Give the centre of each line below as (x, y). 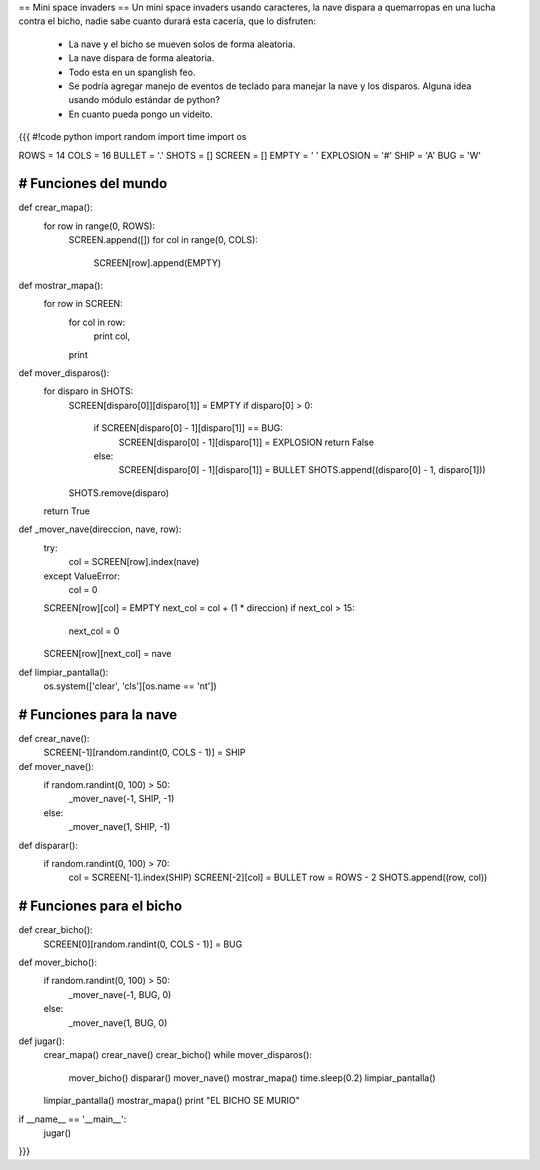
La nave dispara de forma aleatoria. (141, 58)
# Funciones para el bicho (100, 906)
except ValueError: (81, 576)
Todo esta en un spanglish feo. (132, 72)
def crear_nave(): (54, 738)
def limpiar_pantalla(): (63, 672)
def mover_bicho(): (58, 962)
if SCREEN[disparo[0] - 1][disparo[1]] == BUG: (188, 428)
